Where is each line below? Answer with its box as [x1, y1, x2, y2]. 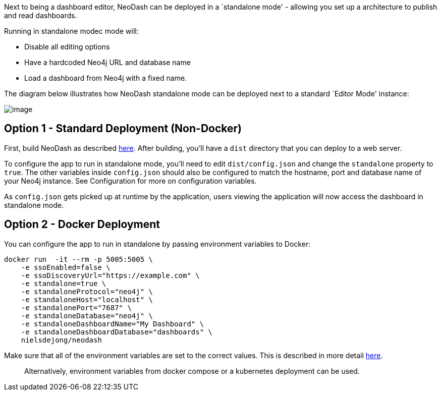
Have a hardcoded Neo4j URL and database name [24, 58, 191, 67]
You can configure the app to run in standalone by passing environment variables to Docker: [4, 239, 311, 248]
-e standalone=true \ [21, 279, 106, 288]
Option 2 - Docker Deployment [4, 218, 160, 231]
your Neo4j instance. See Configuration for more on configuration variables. [4, 176, 257, 185]
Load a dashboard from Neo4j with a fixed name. [24, 74, 187, 82]
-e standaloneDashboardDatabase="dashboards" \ [21, 327, 213, 336]
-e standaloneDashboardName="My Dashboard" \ [21, 319, 204, 328]
